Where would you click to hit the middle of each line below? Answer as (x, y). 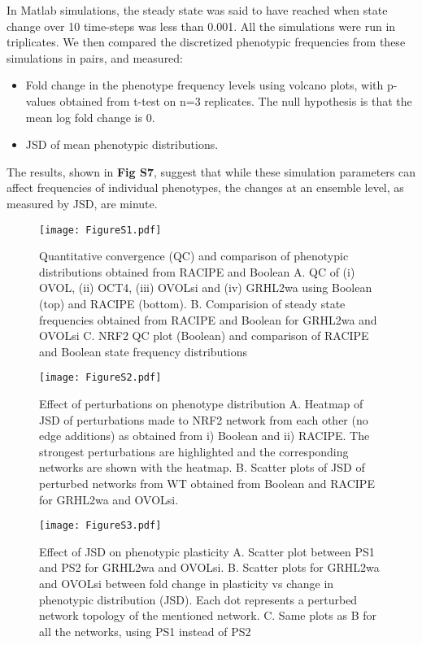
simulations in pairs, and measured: (95, 57)
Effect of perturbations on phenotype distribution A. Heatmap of (201, 403)
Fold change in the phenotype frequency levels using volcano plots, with (204, 85)
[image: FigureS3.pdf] (100, 526)
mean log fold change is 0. (90, 117)
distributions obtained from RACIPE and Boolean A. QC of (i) (197, 271)
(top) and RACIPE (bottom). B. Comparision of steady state (192, 303)
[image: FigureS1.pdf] (100, 230)
